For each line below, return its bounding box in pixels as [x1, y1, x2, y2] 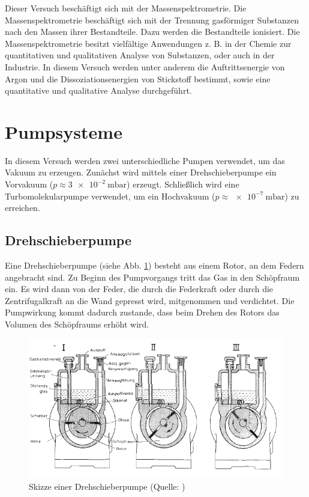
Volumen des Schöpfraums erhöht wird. [5, 318, 149, 331]
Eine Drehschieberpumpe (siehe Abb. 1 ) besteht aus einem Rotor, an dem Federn [5, 259, 304, 272]
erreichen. [5, 201, 40, 214]
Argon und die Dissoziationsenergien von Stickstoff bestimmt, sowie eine [5, 72, 271, 85]
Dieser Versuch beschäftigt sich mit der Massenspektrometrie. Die [5, 2, 247, 14]
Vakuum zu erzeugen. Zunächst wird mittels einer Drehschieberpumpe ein [5, 166, 277, 178]
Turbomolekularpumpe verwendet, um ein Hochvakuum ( [5, 189, 215, 202]
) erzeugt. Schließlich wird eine [127, 178, 239, 191]
